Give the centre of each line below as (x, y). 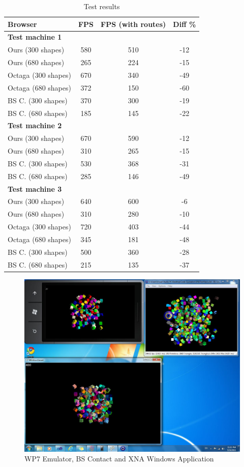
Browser (22, 24)
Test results (102, 6)
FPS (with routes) (133, 24)
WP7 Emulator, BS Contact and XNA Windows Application (119, 459)
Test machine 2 (35, 125)
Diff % (185, 24)
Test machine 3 (35, 188)
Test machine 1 (35, 37)
